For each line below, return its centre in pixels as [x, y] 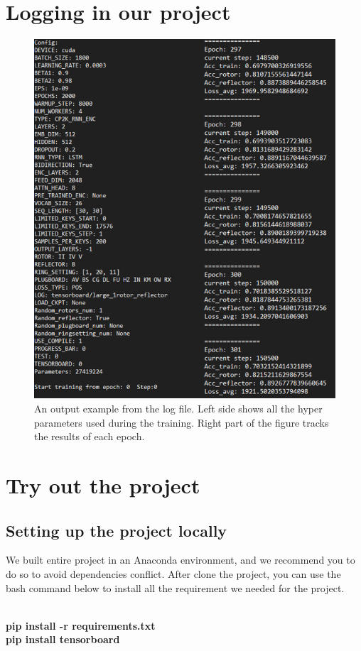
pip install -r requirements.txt [81, 625]
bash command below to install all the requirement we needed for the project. [175, 587]
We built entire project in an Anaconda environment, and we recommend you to [180, 560]
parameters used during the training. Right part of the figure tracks [182, 422]
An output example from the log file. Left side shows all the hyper [178, 409]
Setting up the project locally [117, 530]
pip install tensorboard [63, 639]
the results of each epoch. [90, 436]
